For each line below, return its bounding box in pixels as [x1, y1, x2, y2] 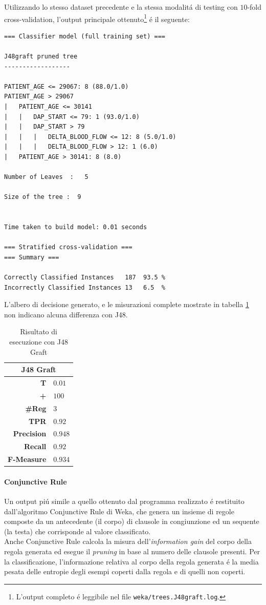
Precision [13, 428, 47, 439]
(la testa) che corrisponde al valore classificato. [4, 526, 151, 536]
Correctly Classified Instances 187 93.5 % [4, 274, 165, 281]
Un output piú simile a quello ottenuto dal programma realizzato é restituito [4, 496, 245, 507]
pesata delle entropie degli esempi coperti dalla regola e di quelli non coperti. [4, 566, 246, 577]
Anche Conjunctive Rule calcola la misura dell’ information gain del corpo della [4, 536, 252, 547]
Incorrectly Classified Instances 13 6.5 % [4, 284, 165, 291]
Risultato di [20, 326, 57, 337]
